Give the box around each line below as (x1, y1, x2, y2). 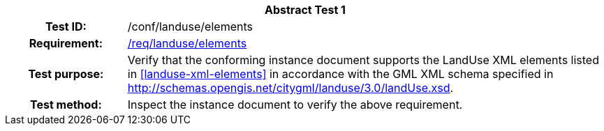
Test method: (29, 98, 102, 111)
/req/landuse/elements (127, 36, 247, 50)
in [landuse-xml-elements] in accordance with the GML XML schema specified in (127, 67, 554, 81)
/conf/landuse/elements (127, 20, 253, 33)
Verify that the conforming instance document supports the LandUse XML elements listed (127, 53, 599, 67)
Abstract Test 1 (265, 3, 346, 17)
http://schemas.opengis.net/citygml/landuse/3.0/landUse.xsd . (127, 81, 454, 95)
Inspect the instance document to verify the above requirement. (127, 98, 463, 111)
